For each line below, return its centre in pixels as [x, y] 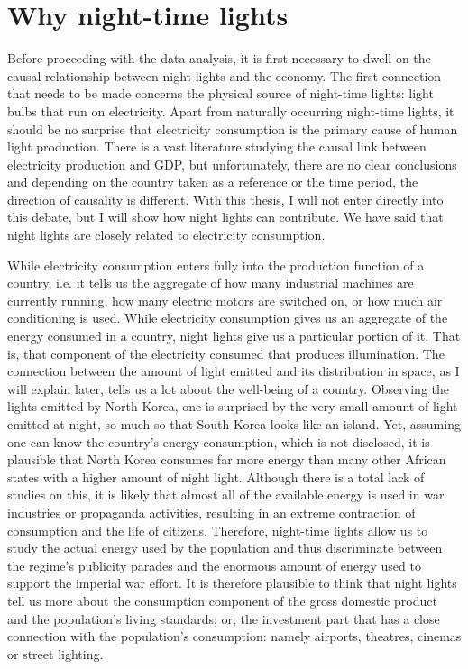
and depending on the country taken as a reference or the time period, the [213, 182]
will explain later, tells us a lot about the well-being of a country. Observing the [228, 388]
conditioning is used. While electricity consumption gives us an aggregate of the [228, 318]
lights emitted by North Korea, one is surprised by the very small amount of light [233, 406]
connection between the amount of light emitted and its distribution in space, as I [234, 371]
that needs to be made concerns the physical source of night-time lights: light [220, 93]
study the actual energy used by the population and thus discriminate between [225, 548]
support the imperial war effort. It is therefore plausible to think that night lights [232, 583]
